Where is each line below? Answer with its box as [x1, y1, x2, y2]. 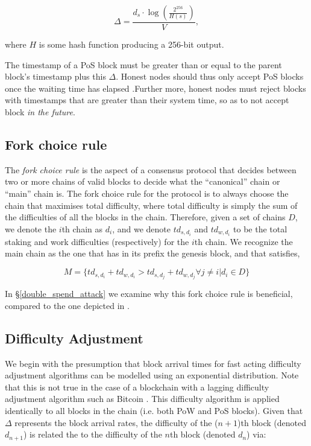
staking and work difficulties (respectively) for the [5, 235, 189, 247]
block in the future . [5, 106, 75, 118]
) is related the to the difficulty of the [23, 428, 162, 441]
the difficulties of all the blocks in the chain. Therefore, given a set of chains [5, 211, 286, 223]
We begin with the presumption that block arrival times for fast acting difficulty [5, 357, 301, 369]
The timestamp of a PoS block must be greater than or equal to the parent [5, 58, 282, 71]
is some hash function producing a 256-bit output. [39, 38, 224, 51]
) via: [247, 428, 266, 441]
